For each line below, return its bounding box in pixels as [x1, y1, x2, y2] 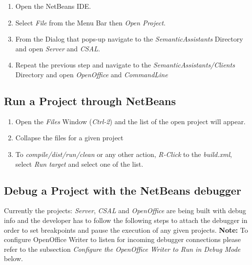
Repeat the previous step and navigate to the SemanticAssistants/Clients [15, 60, 235, 70]
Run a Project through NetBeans [4, 93, 176, 108]
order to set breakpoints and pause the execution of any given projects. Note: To [4, 224, 248, 235]
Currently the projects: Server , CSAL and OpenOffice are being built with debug [4, 205, 246, 216]
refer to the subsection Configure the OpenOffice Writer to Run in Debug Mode [4, 243, 241, 254]
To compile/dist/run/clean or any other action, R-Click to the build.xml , [15, 149, 232, 159]
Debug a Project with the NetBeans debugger [4, 182, 241, 198]
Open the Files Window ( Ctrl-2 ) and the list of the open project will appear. [15, 116, 246, 126]
